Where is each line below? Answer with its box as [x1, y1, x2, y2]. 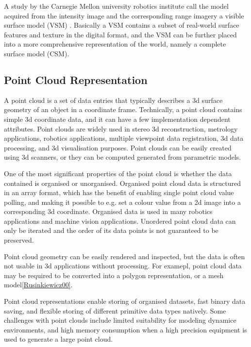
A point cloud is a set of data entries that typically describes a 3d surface [4, 95, 223, 105]
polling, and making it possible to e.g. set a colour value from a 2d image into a [4, 197, 241, 207]
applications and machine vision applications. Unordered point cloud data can [4, 215, 236, 226]
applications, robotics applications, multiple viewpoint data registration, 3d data [4, 133, 244, 143]
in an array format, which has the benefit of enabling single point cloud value [4, 187, 234, 198]
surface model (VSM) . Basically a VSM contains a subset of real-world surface [4, 20, 239, 30]
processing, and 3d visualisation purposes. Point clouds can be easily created [4, 142, 232, 152]
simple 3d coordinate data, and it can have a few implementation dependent [4, 114, 231, 124]
